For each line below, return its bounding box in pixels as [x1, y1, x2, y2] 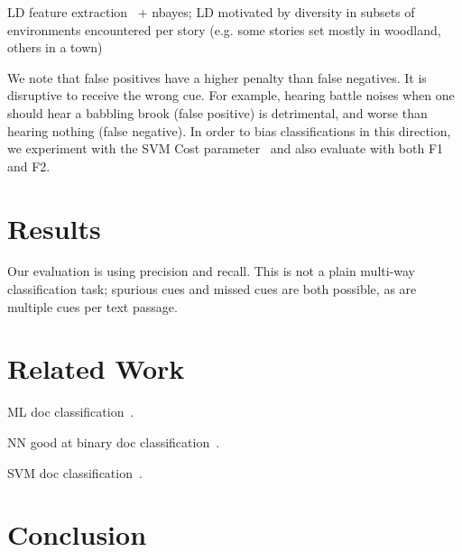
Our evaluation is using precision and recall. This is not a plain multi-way [7, 262, 416, 281]
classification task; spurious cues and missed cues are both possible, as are [7, 280, 417, 299]
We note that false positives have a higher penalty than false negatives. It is [7, 68, 427, 87]
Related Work [7, 350, 185, 387]
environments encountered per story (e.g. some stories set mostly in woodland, [7, 20, 441, 39]
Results [7, 209, 101, 246]
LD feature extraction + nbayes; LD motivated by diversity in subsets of [7, 3, 415, 21]
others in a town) [7, 38, 103, 57]
